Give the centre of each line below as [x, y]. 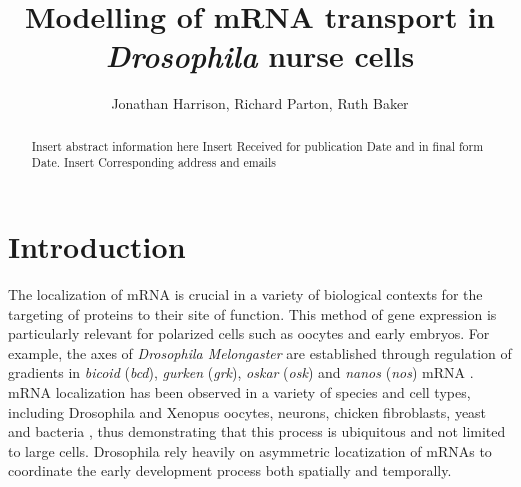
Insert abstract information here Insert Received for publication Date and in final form [257, 145]
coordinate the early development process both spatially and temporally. [230, 470]
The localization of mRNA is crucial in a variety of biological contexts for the [245, 293]
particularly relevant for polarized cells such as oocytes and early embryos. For [249, 333]
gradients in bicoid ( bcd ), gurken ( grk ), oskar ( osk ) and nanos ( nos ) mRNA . [241, 372]
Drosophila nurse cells [260, 56]
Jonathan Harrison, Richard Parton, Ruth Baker [260, 103]
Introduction [97, 246]
